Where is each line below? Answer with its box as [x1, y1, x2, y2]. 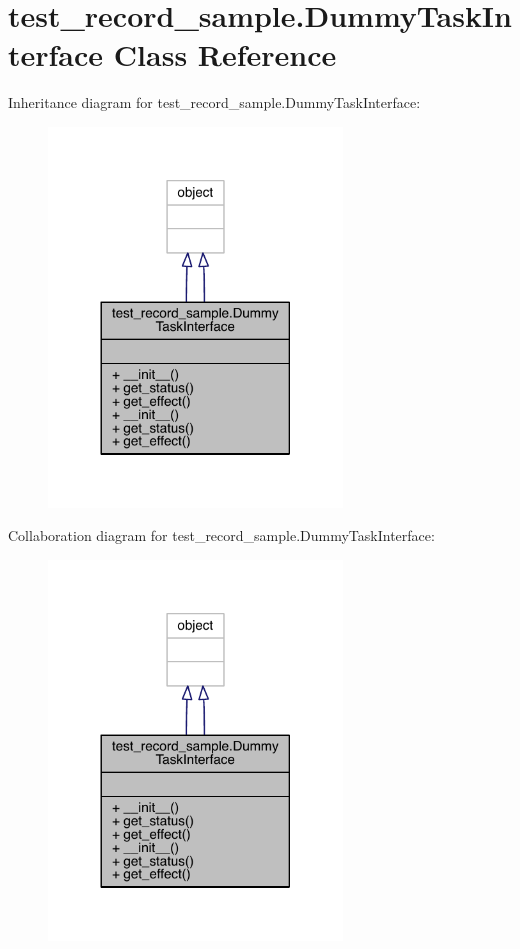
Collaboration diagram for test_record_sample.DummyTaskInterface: [8, 525, 435, 546]
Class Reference [113, 34, 337, 75]
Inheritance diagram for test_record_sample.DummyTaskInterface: [8, 92, 421, 113]
